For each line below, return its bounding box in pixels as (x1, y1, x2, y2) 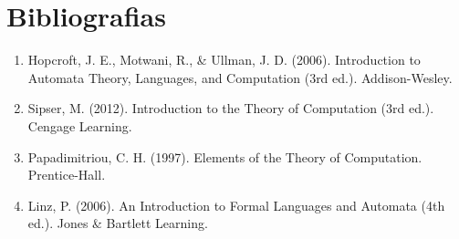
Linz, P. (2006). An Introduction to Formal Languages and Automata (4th (27, 195, 445, 214)
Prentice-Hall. (27, 165, 106, 184)
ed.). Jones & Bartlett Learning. (27, 213, 208, 233)
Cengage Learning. (27, 116, 132, 135)
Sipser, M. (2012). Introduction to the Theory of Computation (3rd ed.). (27, 99, 434, 118)
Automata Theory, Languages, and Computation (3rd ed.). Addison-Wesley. (27, 68, 453, 87)
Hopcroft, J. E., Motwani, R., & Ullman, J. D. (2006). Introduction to (27, 50, 421, 69)
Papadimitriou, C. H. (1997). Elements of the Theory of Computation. (27, 147, 422, 166)
